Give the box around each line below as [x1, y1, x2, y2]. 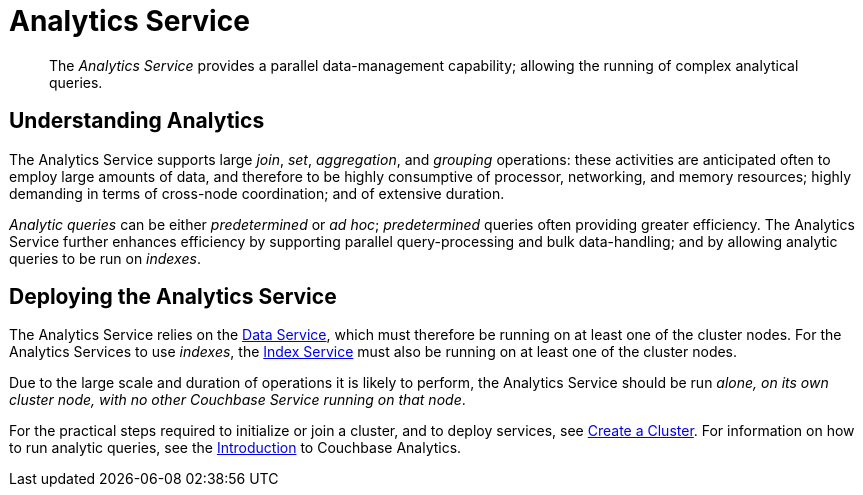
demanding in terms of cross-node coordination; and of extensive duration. [9, 184, 505, 202]
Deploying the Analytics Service [9, 284, 337, 310]
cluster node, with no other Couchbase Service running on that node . [9, 391, 466, 409]
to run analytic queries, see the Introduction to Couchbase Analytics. [9, 439, 462, 457]
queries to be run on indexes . [9, 249, 201, 267]
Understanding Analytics [9, 108, 265, 134]
